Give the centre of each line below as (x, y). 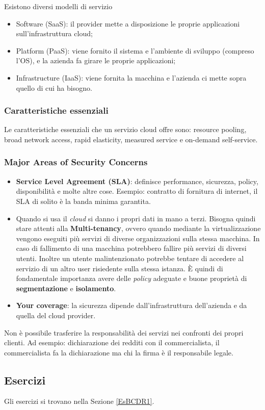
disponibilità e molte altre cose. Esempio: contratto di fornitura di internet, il (137, 191)
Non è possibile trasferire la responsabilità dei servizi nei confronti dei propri (124, 332)
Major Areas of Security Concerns (76, 162)
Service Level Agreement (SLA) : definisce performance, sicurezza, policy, (137, 181)
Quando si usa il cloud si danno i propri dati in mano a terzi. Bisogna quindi (136, 218)
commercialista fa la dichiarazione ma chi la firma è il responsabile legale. (119, 352)
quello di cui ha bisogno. (54, 87)
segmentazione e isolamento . (66, 288)
